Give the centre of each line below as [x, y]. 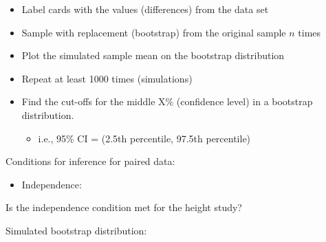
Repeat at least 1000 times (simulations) [107, 78]
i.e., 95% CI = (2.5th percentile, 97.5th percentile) [144, 138]
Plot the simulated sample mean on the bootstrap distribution [153, 55]
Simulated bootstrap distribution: [76, 230]
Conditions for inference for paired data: [90, 161]
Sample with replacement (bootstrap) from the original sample [154, 32]
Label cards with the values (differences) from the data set [145, 9]
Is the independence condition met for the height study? [124, 207]
